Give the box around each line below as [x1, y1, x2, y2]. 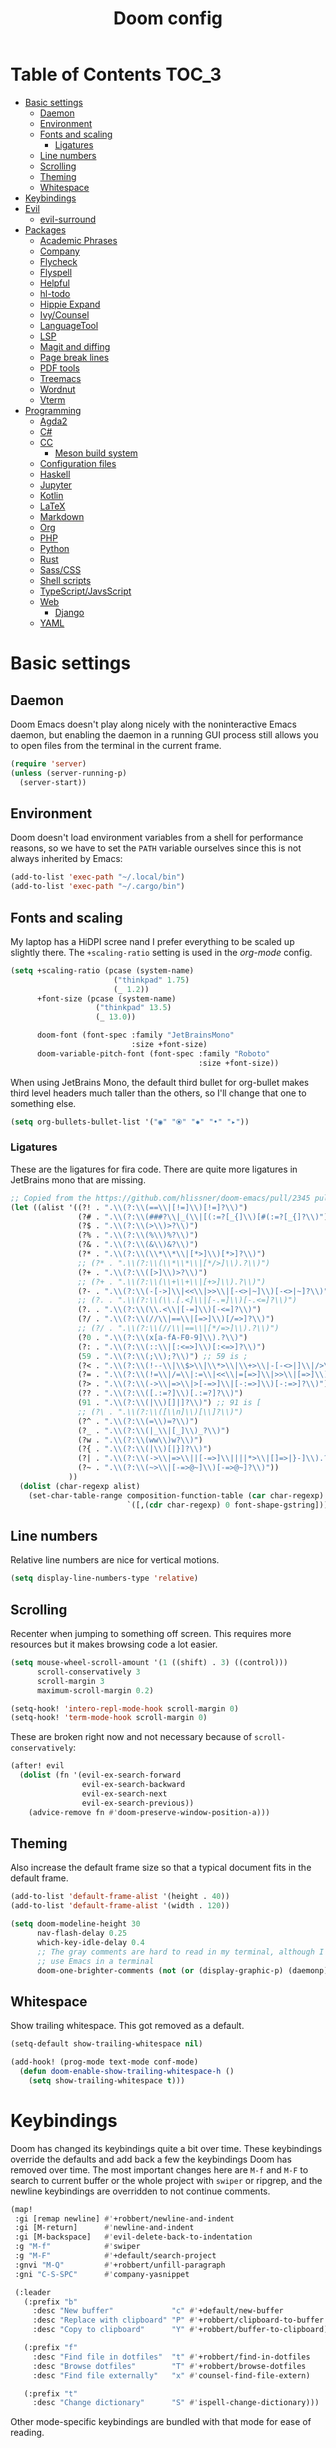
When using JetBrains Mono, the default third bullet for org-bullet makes [10, 1076, 310, 1088]
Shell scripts [39, 574, 92, 586]
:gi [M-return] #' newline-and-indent [14, 2223, 195, 2233]
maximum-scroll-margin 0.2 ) [36, 1685, 155, 1696]
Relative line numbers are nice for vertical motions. [10, 1554, 220, 1566]
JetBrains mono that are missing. [10, 1173, 147, 1186]
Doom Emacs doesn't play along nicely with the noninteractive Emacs [10, 718, 297, 730]
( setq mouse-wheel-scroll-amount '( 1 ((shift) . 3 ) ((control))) [10, 1658, 288, 1668]
